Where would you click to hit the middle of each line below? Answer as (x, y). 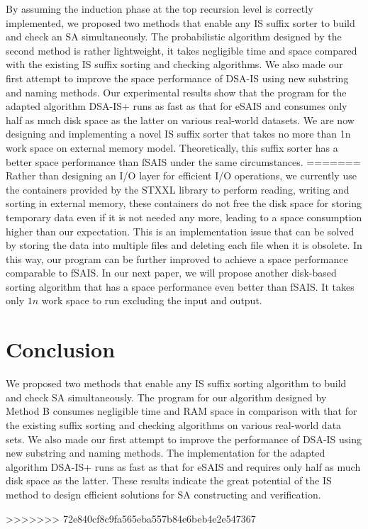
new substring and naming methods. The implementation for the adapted (166, 453)
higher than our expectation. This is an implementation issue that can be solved (180, 231)
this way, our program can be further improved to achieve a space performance (177, 258)
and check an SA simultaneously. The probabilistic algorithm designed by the (174, 37)
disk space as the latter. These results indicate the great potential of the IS (169, 480)
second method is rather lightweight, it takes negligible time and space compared (182, 50)
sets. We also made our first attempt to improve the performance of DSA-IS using (184, 439)
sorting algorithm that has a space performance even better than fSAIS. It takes (180, 286)
